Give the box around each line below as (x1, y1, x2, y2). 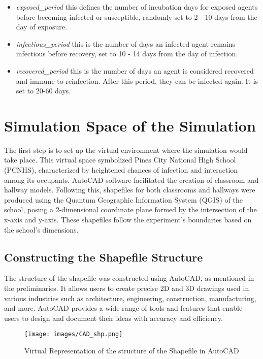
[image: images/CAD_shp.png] (24, 331, 123, 338)
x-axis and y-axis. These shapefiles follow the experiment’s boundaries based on (4, 214, 252, 225)
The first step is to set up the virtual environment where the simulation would (4, 144, 248, 155)
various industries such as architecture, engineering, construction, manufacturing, (4, 292, 256, 303)
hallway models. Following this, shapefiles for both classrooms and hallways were (4, 184, 255, 195)
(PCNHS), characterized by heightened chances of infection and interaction (4, 165, 238, 175)
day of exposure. (16, 21, 67, 32)
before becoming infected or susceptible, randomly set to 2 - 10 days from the (16, 11, 257, 22)
